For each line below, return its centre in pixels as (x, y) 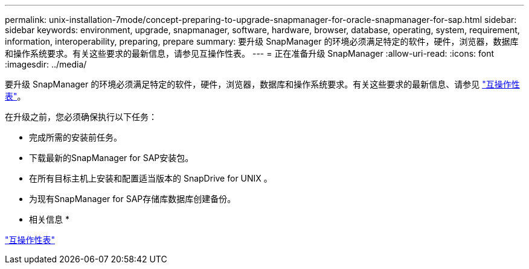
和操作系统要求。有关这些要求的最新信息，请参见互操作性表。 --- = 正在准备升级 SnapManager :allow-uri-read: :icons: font (250, 53)
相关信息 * (49, 219)
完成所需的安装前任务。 (75, 137)
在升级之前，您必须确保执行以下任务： (81, 117)
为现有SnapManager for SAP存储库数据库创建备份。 (133, 199)
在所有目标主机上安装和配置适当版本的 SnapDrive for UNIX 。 (151, 178)
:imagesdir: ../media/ (46, 64)
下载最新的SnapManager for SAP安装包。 (111, 158)
